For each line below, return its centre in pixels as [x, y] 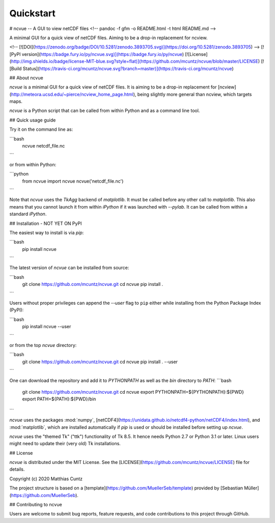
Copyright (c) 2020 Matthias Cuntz [46, 479]
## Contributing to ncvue [36, 505]
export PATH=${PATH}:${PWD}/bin [59, 399]
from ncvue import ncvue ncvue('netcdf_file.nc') [73, 181]
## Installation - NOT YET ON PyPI [46, 223]
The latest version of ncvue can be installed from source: [69, 268]
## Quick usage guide [33, 120]
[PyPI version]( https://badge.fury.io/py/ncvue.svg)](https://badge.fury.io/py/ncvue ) [97, 54]
